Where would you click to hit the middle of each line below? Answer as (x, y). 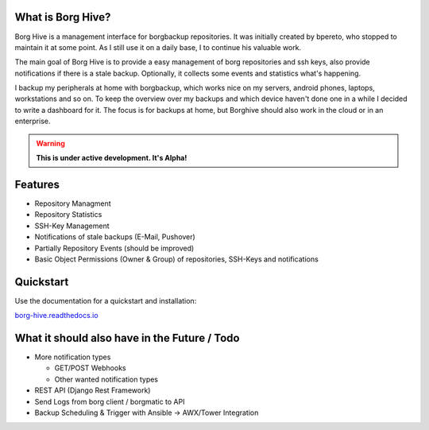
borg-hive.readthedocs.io (56, 316)
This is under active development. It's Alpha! (112, 158)
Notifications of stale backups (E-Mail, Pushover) (115, 237)
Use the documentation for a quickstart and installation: (106, 300)
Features (37, 184)
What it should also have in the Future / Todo (127, 338)
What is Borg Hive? (63, 17)
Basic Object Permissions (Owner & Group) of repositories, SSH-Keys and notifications (177, 259)
